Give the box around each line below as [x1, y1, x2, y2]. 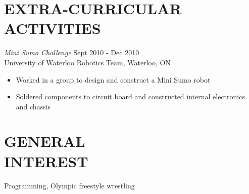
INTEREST [4, 150, 88, 171]
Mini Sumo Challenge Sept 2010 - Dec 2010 [4, 47, 139, 58]
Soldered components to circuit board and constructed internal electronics [16, 91, 245, 102]
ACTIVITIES [4, 18, 101, 38]
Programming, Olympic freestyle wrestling [4, 180, 135, 190]
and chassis [16, 101, 51, 111]
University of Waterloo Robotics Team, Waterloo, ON [4, 57, 171, 67]
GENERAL [4, 131, 85, 151]
